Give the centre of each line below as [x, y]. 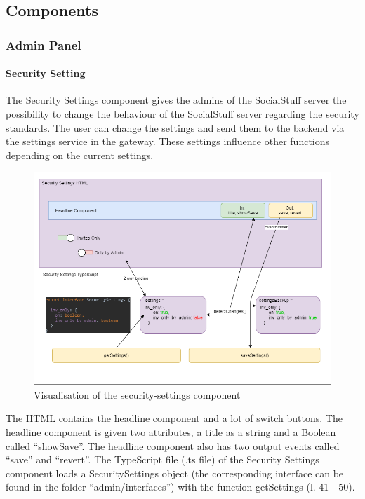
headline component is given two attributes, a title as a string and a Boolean [171, 431]
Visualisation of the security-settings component [137, 394]
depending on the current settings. [80, 155]
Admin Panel [44, 45]
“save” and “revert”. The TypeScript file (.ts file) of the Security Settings [162, 459]
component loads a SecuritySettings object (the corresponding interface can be [175, 473]
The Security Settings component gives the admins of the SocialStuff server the [176, 100]
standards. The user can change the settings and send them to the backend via [175, 127]
